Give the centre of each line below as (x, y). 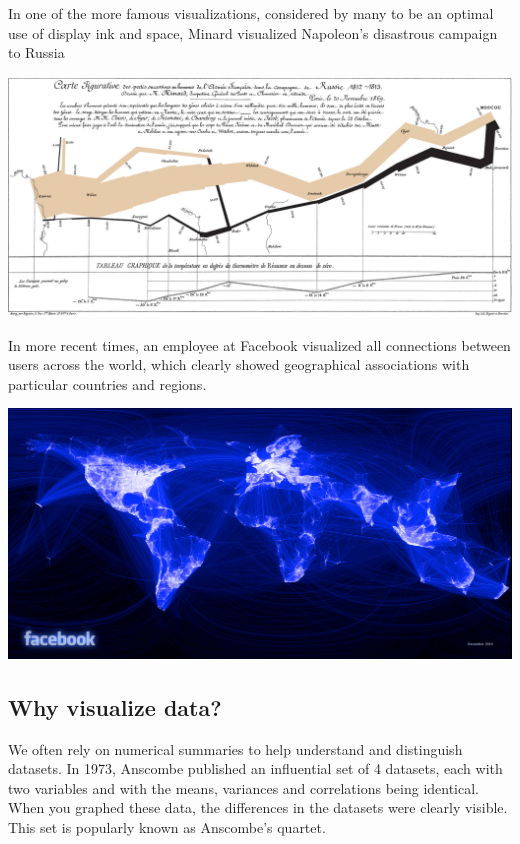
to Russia (36, 52)
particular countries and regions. (107, 383)
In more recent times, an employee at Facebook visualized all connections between (259, 344)
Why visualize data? (115, 706)
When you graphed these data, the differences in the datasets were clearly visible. (258, 807)
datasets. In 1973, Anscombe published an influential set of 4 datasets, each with (255, 768)
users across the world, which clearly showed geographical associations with (239, 364)
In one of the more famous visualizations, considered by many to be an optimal (251, 13)
